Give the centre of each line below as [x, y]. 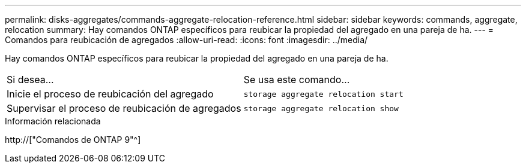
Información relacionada [53, 121]
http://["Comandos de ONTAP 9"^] [73, 140]
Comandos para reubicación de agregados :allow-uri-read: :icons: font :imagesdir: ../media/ [186, 40]
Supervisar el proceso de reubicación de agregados [124, 108]
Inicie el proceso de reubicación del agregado [110, 94]
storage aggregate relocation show [321, 108]
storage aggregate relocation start [323, 94]
